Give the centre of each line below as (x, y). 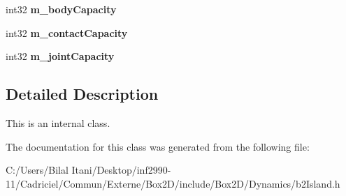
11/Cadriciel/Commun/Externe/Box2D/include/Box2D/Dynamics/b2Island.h (173, 183)
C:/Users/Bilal (37, 170)
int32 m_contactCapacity (67, 32)
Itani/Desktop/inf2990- (121, 170)
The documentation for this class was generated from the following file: (158, 146)
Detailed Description (82, 94)
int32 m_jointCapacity (60, 56)
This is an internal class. (58, 122)
